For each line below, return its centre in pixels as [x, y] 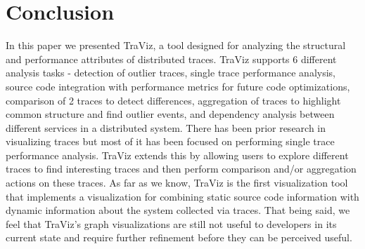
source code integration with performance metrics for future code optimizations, [178, 86]
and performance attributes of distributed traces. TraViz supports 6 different [171, 59]
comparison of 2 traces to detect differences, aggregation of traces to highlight [173, 100]
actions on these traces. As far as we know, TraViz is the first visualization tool [177, 183]
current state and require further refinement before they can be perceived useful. [179, 237]
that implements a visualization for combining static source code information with [182, 196]
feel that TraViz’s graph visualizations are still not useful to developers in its [171, 223]
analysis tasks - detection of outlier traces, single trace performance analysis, [171, 73]
